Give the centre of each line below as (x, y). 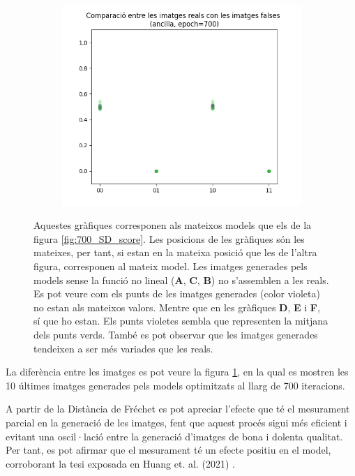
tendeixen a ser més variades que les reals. (123, 348)
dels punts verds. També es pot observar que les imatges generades (176, 334)
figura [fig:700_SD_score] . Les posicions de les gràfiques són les (169, 238)
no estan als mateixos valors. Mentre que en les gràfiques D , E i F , (177, 307)
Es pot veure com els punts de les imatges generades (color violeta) (177, 293)
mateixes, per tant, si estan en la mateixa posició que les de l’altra (175, 252)
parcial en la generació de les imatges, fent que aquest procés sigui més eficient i (176, 422)
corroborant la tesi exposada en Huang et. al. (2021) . (120, 463)
